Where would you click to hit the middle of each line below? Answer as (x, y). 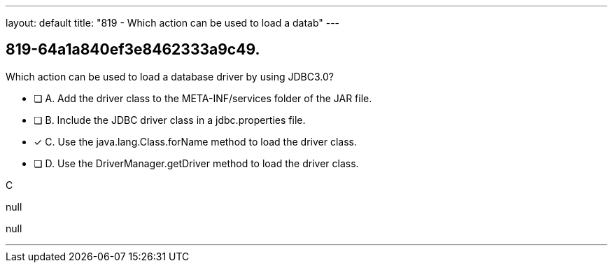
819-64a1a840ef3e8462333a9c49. (133, 50)
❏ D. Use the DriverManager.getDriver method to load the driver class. (196, 163)
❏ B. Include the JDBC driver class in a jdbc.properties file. (170, 120)
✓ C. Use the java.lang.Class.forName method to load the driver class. (195, 141)
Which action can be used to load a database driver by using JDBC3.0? (170, 76)
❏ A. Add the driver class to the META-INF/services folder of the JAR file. (203, 98)
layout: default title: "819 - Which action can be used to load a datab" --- (173, 23)
